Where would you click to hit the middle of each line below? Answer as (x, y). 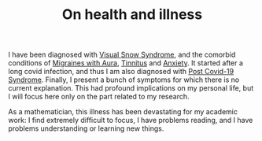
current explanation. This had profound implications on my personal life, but (131, 88)
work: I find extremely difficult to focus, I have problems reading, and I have (131, 121)
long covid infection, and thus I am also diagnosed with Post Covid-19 (121, 72)
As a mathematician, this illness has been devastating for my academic (123, 112)
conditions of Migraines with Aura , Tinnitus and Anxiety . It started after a (126, 63)
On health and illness (132, 15)
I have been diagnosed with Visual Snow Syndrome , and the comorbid (122, 55)
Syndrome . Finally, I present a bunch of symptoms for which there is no (124, 80)
